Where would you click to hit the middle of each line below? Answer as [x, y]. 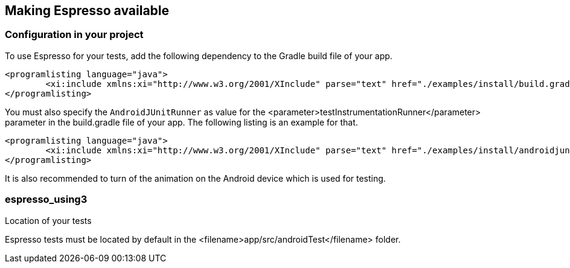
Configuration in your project [74, 35]
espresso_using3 [46, 199]
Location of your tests [48, 220]
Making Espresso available [87, 11]
